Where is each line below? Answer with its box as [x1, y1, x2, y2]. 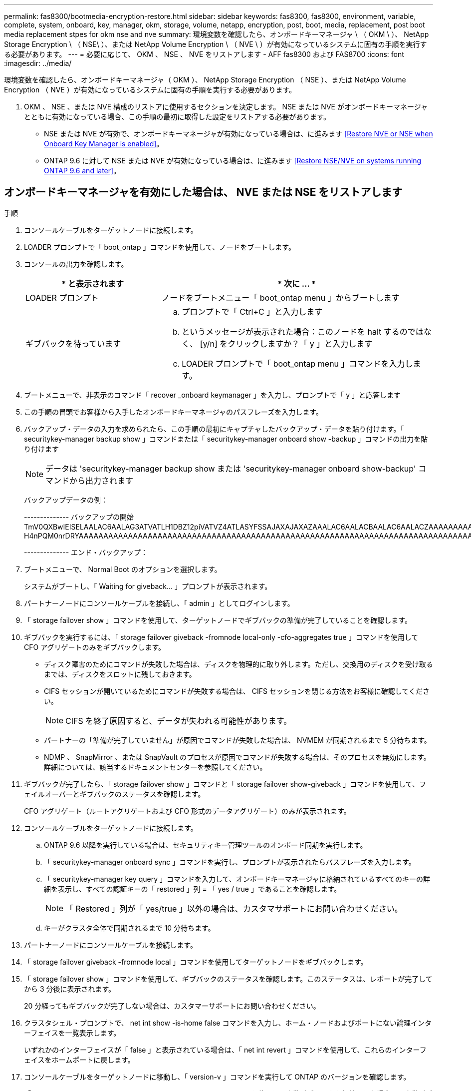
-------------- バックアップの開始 [24, 512, 134, 521]
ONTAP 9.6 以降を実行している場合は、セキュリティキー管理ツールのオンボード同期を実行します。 [44, 840, 367, 849]
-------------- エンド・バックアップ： [24, 547, 148, 556]
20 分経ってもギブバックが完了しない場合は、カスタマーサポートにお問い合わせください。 [24, 1001, 320, 1010]
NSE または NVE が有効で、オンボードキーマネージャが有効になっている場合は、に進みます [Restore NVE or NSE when [44, 129, 433, 138]
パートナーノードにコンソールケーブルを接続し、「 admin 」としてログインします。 [24, 598, 294, 607]
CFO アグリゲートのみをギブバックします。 [24, 642, 166, 651]
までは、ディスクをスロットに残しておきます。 [44, 669, 196, 678]
